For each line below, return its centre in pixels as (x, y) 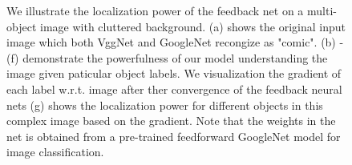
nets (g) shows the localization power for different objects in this (165, 105)
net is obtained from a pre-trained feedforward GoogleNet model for (174, 136)
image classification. (55, 152)
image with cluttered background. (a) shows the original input (193, 26)
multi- (322, 10)
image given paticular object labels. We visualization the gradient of (174, 73)
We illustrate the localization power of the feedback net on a (155, 10)
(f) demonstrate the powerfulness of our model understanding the (167, 57)
